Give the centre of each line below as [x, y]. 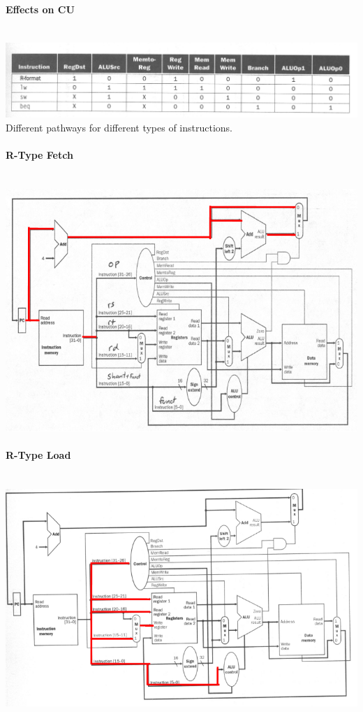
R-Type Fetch [39, 154]
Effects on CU [40, 9]
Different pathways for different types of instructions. [119, 127]
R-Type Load [38, 455]
